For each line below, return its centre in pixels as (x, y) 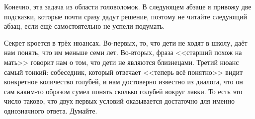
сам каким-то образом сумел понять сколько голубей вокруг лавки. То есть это (123, 91)
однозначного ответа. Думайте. (51, 110)
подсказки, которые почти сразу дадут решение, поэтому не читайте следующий (126, 16)
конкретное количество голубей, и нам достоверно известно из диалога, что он (124, 82)
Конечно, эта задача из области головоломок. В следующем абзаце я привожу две (128, 6)
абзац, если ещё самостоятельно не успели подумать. (85, 26)
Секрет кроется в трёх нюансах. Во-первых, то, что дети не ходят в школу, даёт (126, 42)
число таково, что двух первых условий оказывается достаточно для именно (120, 101)
